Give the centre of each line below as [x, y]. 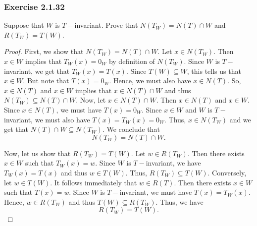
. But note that [46, 81]
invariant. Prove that [106, 25]
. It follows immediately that [94, 182]
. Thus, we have [180, 201]
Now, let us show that [37, 153]
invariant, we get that [37, 71]
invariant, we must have [156, 192]
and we [240, 119]
